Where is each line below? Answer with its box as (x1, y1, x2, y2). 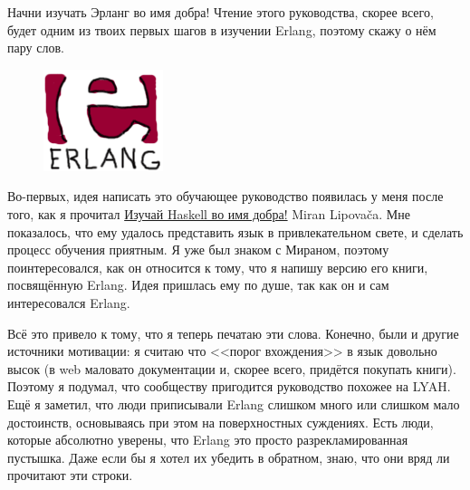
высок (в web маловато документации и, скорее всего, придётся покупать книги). (7, 359, 456, 378)
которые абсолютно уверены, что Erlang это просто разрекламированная (7, 430, 408, 449)
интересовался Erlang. (7, 293, 130, 312)
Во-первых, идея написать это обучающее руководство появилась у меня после (7, 187, 444, 206)
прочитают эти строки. (7, 466, 133, 485)
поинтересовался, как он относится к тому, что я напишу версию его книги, (7, 257, 428, 276)
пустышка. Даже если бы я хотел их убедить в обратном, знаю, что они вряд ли (7, 447, 450, 466)
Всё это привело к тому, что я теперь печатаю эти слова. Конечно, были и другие (7, 323, 459, 342)
